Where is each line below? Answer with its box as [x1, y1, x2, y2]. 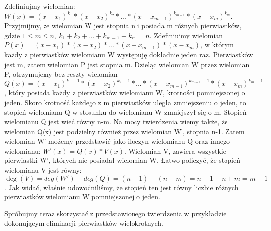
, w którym [200, 39, 234, 50]
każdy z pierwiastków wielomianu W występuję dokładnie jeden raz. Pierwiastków [4, 49, 253, 59]
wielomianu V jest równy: [4, 165, 82, 175]
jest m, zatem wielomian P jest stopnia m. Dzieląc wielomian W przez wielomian [4, 59, 250, 69]
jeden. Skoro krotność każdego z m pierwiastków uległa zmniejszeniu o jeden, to [4, 97, 246, 107]
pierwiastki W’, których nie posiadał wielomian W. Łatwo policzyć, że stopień [4, 155, 240, 165]
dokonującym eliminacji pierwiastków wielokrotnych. [4, 218, 164, 228]
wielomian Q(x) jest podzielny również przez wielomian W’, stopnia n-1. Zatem [4, 126, 245, 136]
